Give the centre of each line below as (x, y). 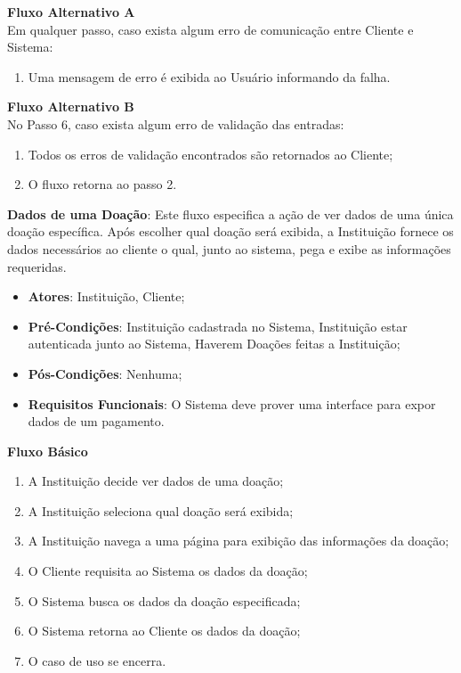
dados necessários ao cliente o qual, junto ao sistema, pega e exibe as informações (229, 248)
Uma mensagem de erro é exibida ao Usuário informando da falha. (209, 76)
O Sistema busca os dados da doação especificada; (164, 600)
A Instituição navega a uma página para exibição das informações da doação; (239, 541)
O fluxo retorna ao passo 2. (102, 184)
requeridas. (37, 266)
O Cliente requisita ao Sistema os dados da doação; (168, 571)
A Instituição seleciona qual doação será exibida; (161, 510)
